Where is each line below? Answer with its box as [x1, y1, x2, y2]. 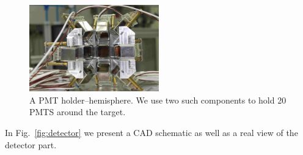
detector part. [5, 138, 57, 151]
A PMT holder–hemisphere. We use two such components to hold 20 [29, 93, 287, 106]
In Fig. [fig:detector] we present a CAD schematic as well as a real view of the [5, 126, 298, 138]
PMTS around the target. [29, 105, 126, 118]
